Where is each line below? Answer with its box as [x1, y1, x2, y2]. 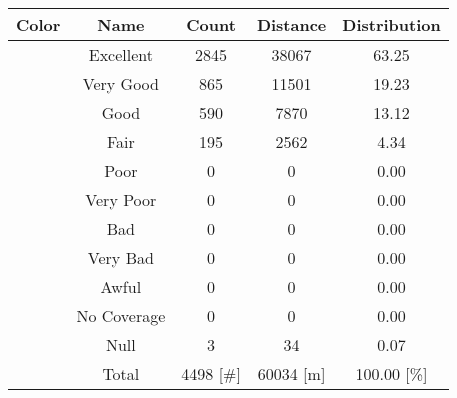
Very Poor [85, 188, 157, 211]
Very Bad [87, 246, 154, 269]
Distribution [342, 13, 441, 36]
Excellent [88, 43, 153, 66]
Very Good [82, 72, 159, 95]
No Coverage [76, 304, 166, 327]
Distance [256, 13, 327, 36]
